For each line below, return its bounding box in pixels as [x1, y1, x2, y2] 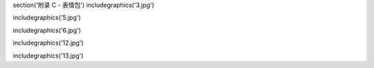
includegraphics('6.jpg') [12, 26, 81, 34]
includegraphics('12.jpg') [12, 38, 84, 47]
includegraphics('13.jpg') [12, 52, 84, 60]
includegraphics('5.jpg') [12, 14, 81, 22]
